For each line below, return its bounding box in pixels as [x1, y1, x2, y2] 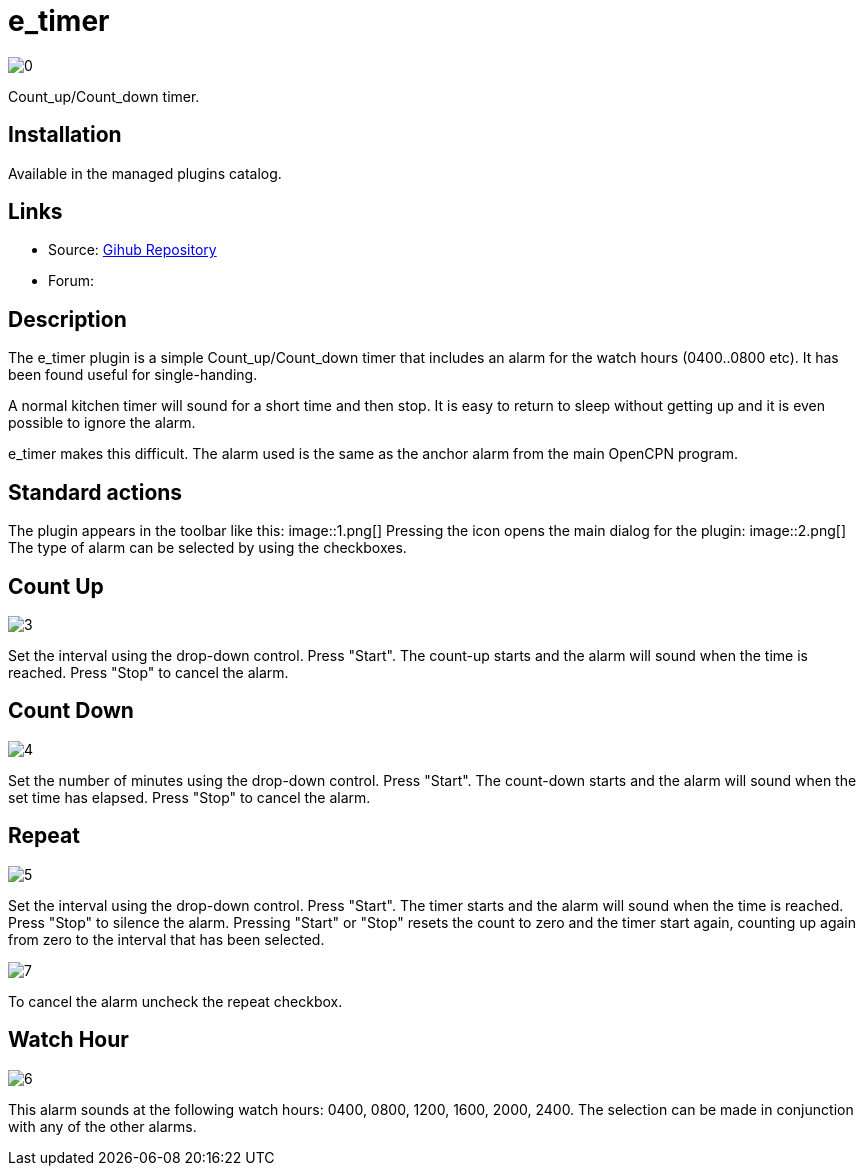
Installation [8, 122, 122, 148]
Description [8, 306, 127, 332]
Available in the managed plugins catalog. [8, 164, 282, 182]
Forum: [48, 272, 94, 290]
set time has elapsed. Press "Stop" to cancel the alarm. [8, 788, 371, 806]
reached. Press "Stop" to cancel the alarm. [8, 663, 289, 681]
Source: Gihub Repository [48, 241, 217, 259]
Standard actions [8, 479, 183, 505]
